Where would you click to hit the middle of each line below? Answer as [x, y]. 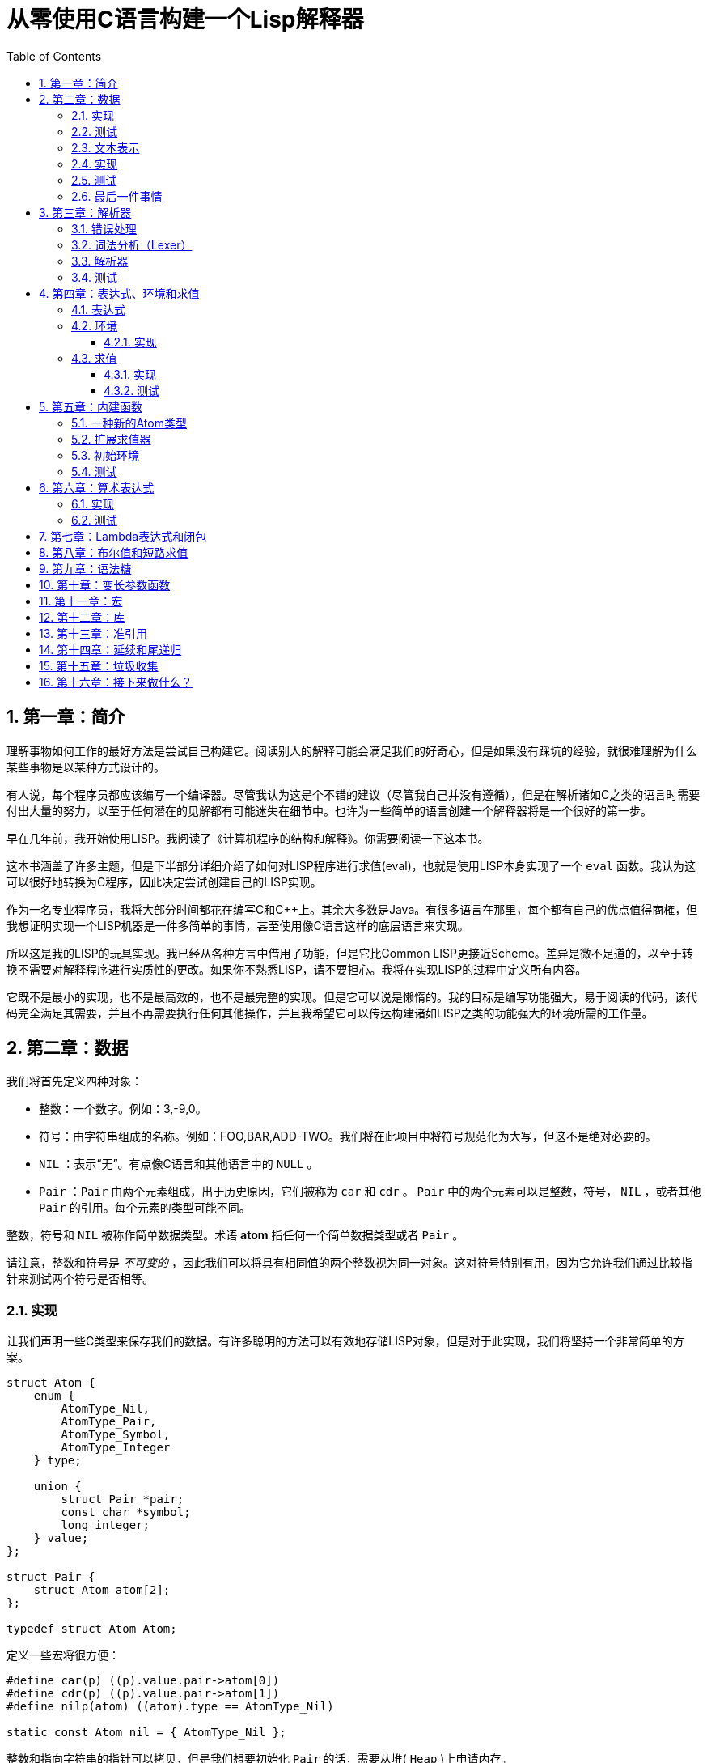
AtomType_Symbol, [116, 1435]
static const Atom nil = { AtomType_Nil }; [146, 1733]
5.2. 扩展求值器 [111, 439]
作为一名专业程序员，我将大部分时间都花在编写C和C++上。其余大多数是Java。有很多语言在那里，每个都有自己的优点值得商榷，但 [352, 909]
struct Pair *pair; [123, 1500]
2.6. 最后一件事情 [117, 196]
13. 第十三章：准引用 [93, 633]
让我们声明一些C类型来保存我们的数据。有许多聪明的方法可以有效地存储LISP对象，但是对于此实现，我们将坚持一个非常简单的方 [345, 1341]
